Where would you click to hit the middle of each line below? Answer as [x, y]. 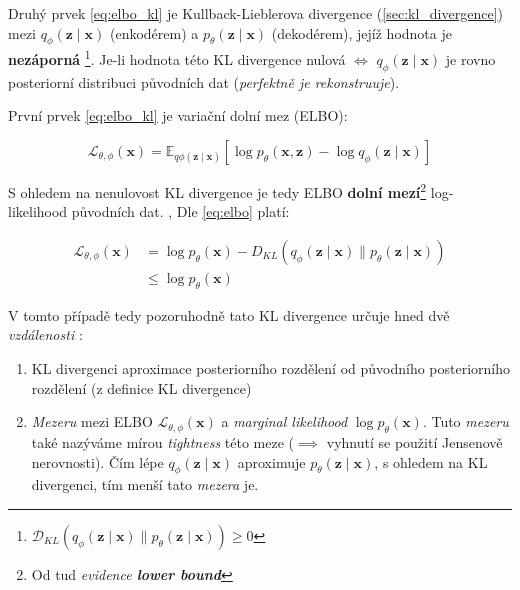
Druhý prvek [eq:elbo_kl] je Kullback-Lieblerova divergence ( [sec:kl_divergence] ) [255, 13]
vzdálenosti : [45, 334]
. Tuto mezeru [465, 421]
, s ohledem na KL [431, 461]
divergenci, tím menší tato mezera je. [145, 484]
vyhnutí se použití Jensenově [414, 441]
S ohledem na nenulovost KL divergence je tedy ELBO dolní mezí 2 [217, 190]
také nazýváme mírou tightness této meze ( [162, 441]
